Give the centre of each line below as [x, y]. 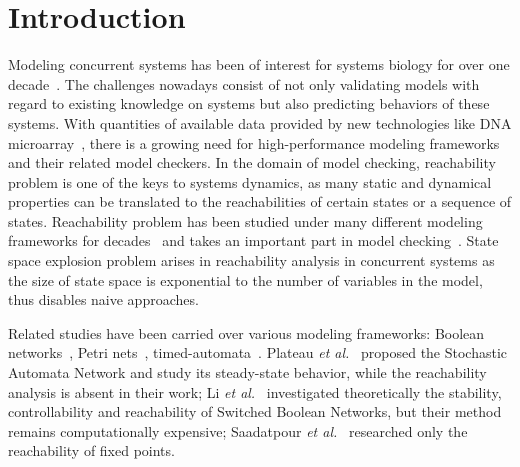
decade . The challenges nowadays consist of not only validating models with [244, 83]
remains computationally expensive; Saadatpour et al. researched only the [238, 430]
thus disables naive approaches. [103, 299]
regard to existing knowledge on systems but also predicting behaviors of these [249, 103]
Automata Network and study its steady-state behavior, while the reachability [247, 372]
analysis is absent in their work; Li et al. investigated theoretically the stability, [255, 391]
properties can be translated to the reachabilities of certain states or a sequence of [260, 201]
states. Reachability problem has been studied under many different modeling [245, 220]
